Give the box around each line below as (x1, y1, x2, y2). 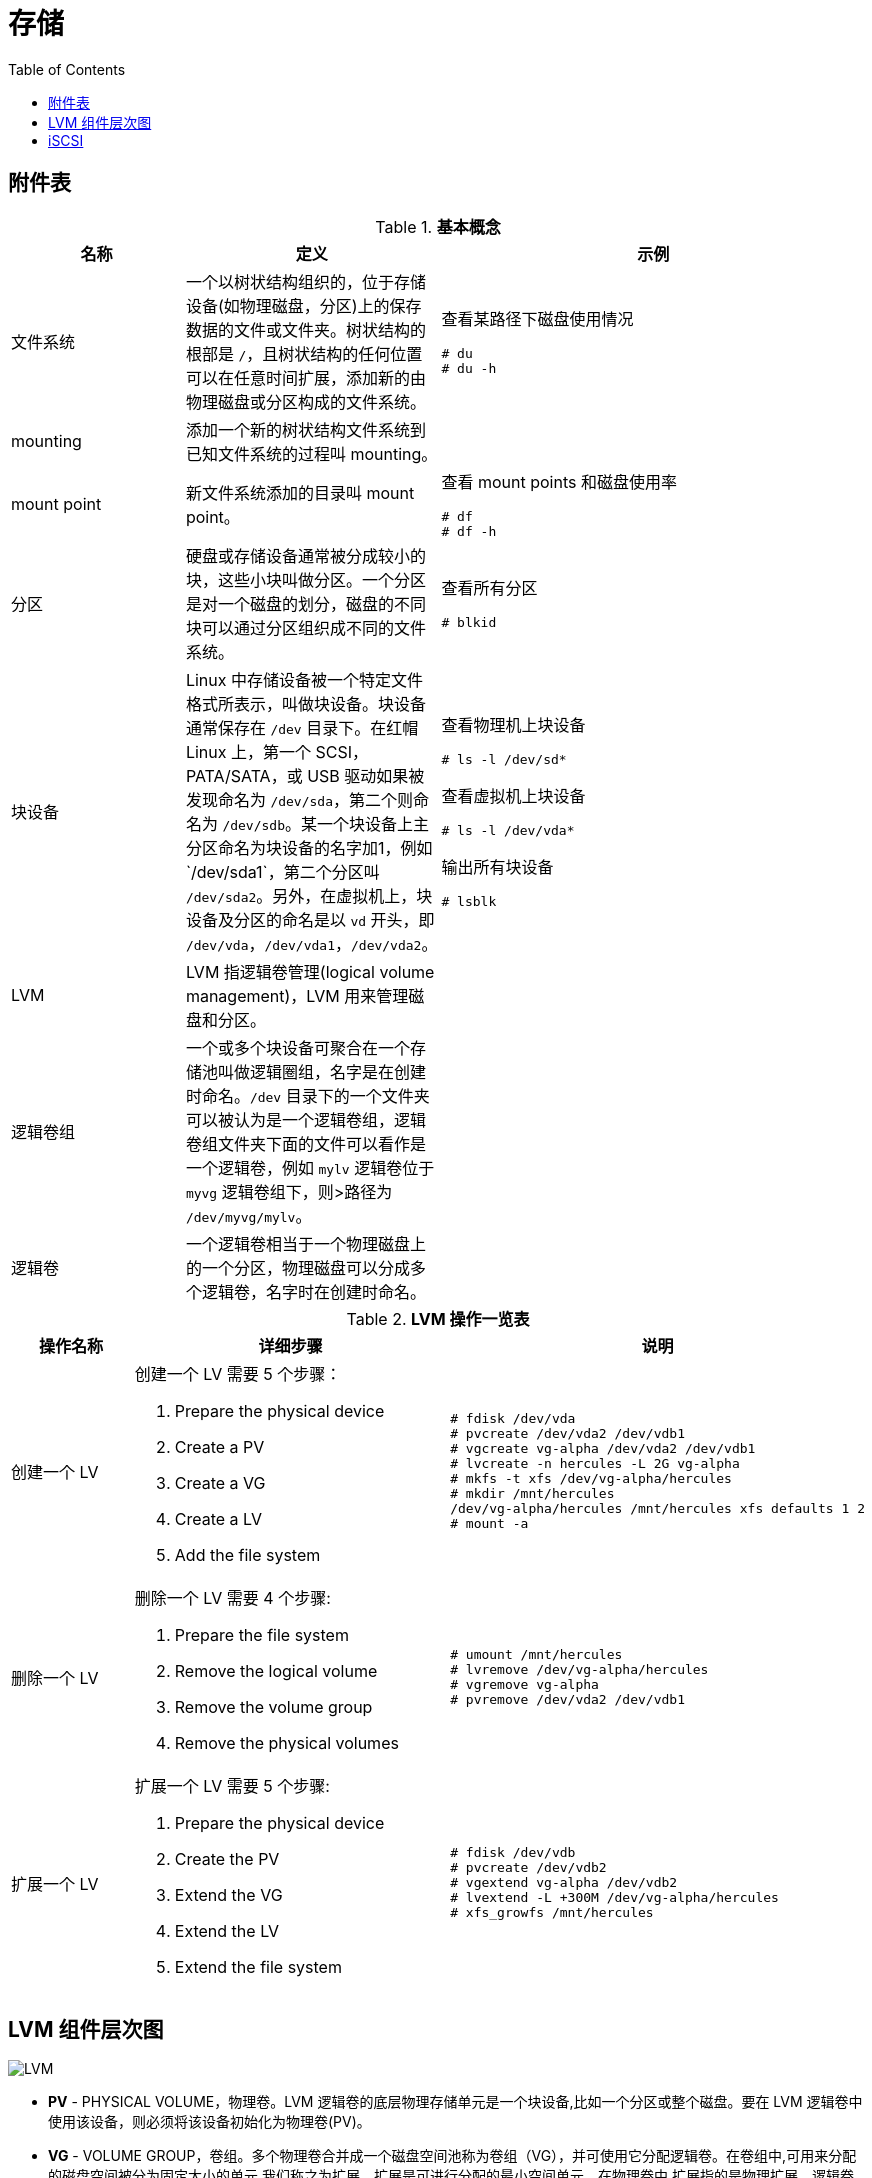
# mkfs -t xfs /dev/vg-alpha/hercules (450, 1470, 732, 1486)
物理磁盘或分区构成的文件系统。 (185, 391, 426, 412)
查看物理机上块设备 (441, 715, 586, 736)
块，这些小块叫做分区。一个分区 (185, 569, 426, 590)
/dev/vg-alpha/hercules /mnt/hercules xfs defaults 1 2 (450, 1500, 865, 1516)
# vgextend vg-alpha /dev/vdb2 (450, 1875, 678, 1891)
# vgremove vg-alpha (450, 1676, 599, 1692)
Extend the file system (174, 1956, 342, 1977)
